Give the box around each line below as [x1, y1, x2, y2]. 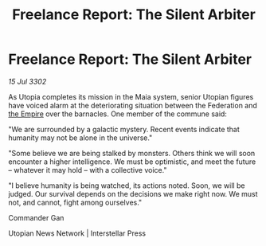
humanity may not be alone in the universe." [8, 133, 153, 143]
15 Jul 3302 [8, 76, 47, 86]
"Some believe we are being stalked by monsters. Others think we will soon [8, 148, 256, 158]
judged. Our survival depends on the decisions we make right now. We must [8, 189, 258, 198]
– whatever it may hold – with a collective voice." [8, 165, 167, 174]
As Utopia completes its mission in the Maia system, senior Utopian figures [8, 92, 254, 101]
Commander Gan [8, 213, 65, 222]
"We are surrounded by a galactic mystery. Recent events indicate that [8, 124, 241, 134]
